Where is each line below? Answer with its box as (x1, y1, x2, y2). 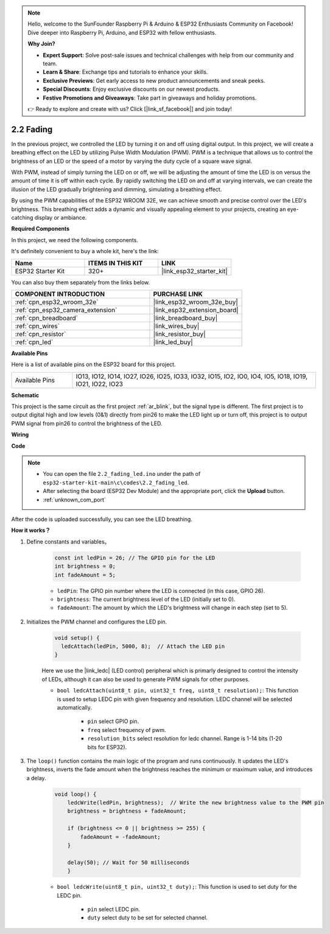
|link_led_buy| (153, 337, 193, 346)
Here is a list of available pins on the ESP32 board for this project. (11, 361, 176, 368)
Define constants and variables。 (26, 537, 110, 545)
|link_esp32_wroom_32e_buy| (153, 298, 239, 306)
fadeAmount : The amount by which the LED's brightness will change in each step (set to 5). (57, 604, 289, 611)
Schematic (11, 391, 40, 399)
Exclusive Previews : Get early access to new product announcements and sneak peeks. (43, 77, 265, 84)
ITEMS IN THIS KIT (88, 259, 143, 267)
